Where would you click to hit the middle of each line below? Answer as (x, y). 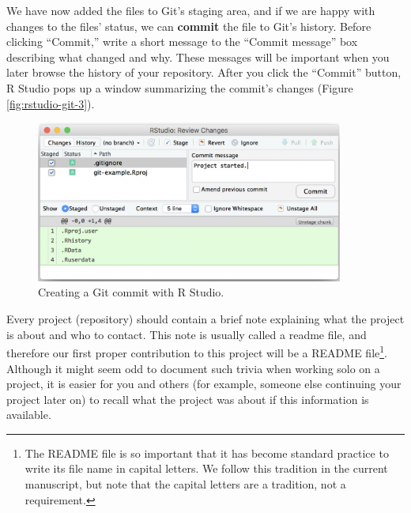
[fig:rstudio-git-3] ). (51, 103)
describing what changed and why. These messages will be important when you (198, 57)
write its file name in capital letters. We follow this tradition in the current (206, 468)
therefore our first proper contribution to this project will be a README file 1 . (197, 351)
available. (29, 415)
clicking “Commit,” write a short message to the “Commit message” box (182, 41)
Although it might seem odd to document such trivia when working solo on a (193, 368)
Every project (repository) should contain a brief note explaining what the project (205, 319)
